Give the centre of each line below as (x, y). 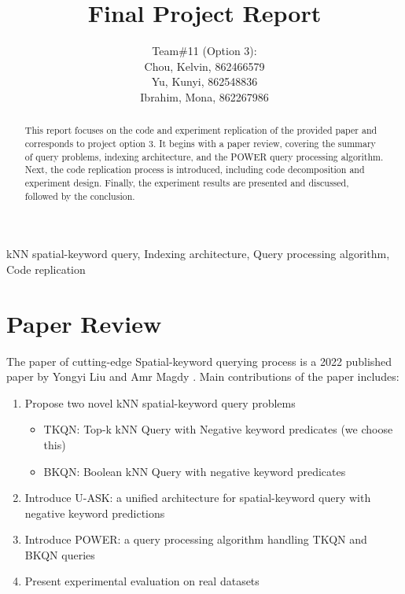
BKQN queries (60, 554)
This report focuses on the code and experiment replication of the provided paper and (201, 130)
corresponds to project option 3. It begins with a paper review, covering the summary (200, 143)
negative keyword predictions (95, 513)
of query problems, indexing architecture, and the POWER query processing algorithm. (204, 156)
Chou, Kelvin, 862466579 (204, 66)
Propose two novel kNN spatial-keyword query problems (160, 402)
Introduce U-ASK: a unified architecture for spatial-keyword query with (198, 498)
